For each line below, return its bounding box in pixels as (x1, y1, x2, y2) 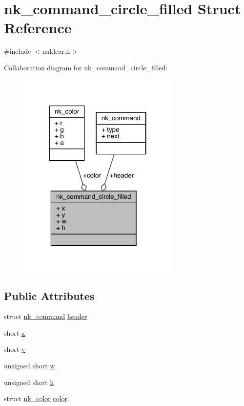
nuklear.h (42, 46, 70, 56)
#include (4, 46, 31, 56)
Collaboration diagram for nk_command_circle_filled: (4, 62, 168, 72)
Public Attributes (4, 288, 95, 303)
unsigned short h (4, 377, 54, 387)
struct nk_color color (4, 393, 68, 404)
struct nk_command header (4, 311, 87, 321)
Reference (4, 18, 72, 38)
